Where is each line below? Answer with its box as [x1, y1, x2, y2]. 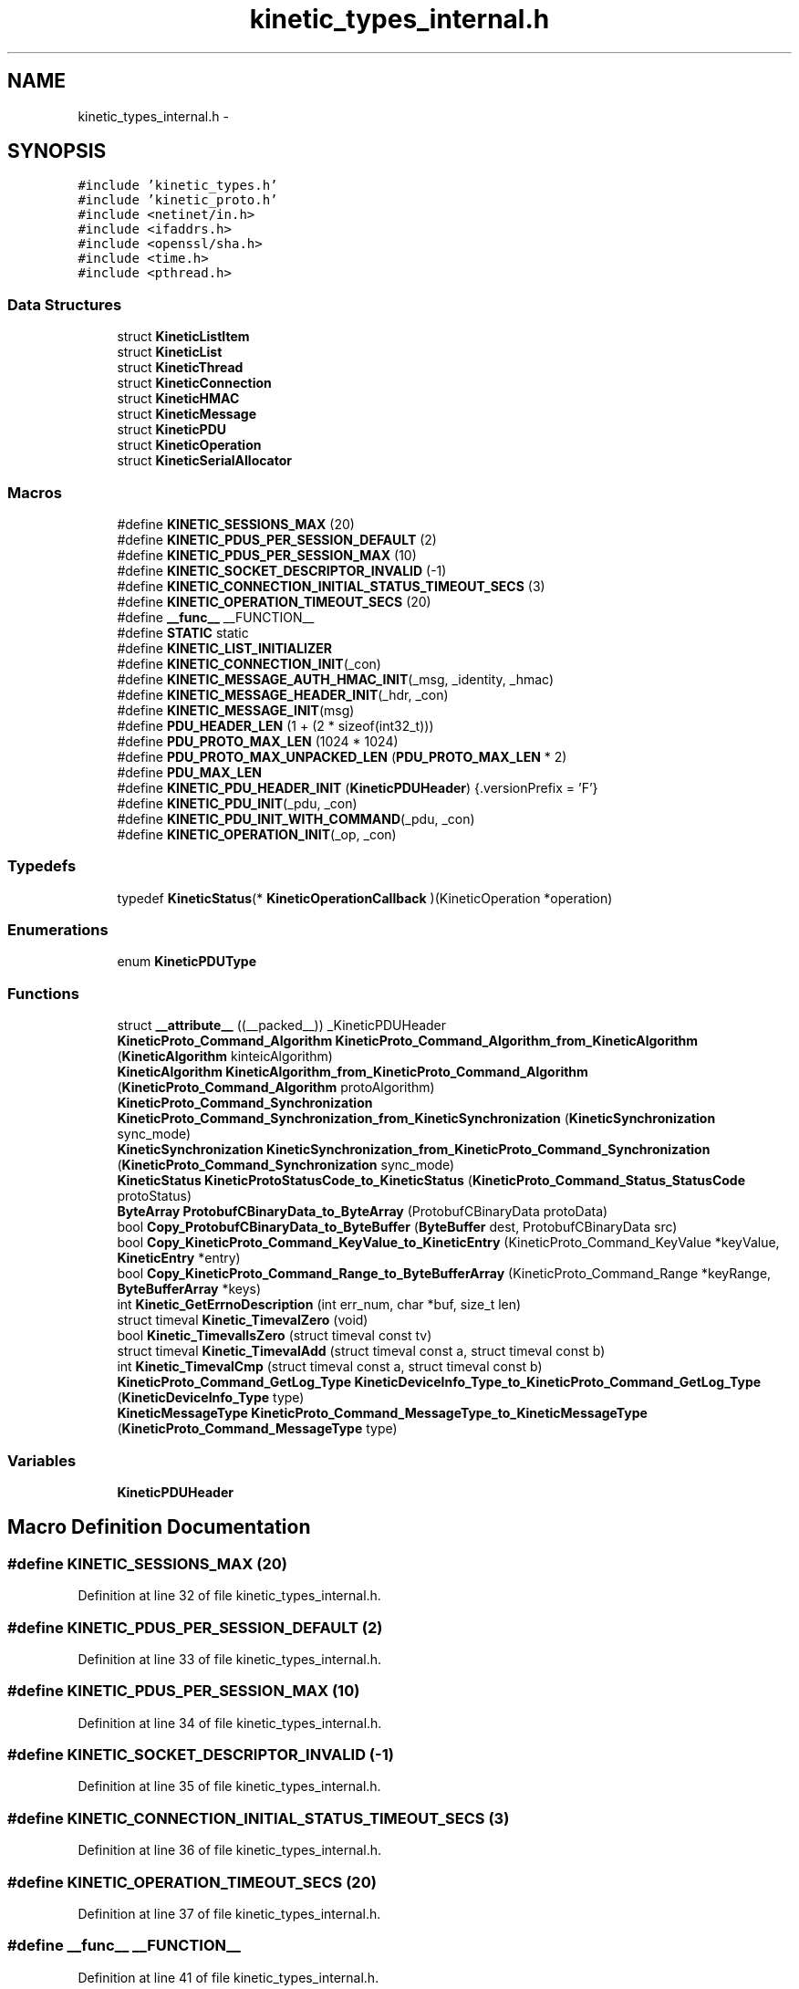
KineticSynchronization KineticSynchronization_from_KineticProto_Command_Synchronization [117, 1141, 711, 1158]
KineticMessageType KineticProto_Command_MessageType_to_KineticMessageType [117, 1405, 648, 1421]
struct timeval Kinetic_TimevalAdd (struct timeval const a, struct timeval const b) [117, 1343, 606, 1359]
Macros [7, 483, 62, 502]
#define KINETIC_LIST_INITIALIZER [117, 640, 333, 656]
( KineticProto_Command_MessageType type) [117, 1421, 398, 1437]
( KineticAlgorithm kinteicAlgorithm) [117, 1048, 333, 1065]
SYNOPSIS [7, 140, 107, 163]
